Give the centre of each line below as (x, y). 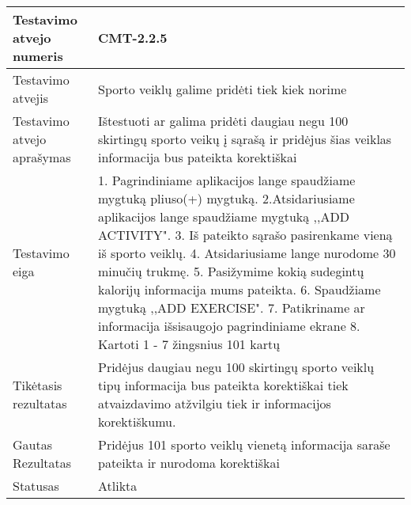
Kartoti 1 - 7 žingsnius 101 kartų (189, 344)
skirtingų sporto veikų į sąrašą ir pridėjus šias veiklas (245, 139)
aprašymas (42, 157)
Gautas (32, 444)
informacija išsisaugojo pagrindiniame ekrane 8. (229, 326)
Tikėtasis (38, 385)
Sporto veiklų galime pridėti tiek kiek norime (222, 89)
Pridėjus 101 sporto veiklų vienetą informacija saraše (244, 444)
